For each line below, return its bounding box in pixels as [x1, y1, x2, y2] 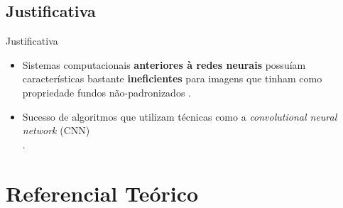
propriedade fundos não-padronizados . [22, 84, 191, 99]
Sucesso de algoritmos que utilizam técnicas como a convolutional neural [22, 109, 337, 124]
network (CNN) [22, 123, 90, 138]
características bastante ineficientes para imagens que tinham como [22, 71, 322, 86]
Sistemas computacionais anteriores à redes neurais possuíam [22, 57, 306, 72]
